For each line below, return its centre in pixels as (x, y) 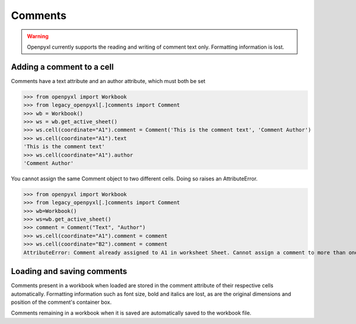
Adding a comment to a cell (62, 67)
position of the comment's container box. (61, 302)
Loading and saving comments (69, 271)
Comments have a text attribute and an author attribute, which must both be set (108, 81)
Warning (38, 36)
